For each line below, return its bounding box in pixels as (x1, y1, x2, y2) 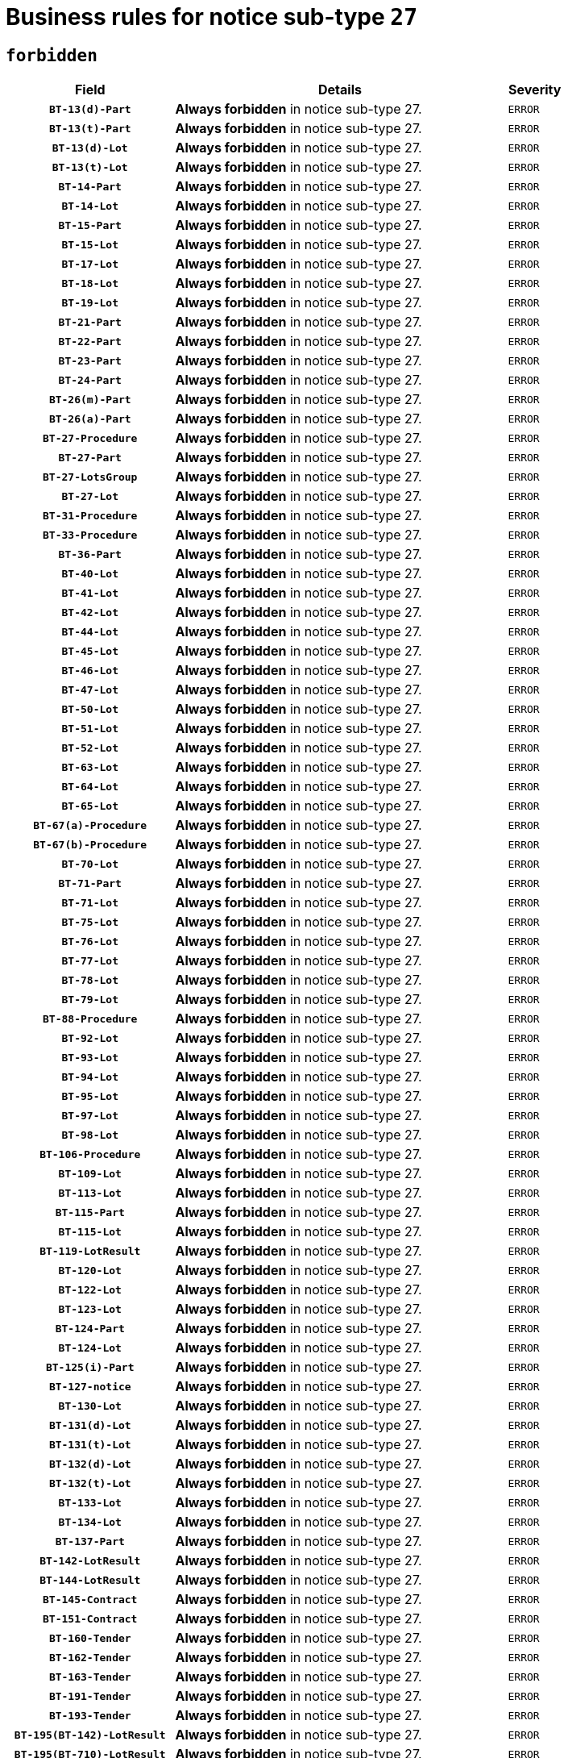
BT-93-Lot (61, 1051, 118, 1064)
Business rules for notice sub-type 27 (6, 3, 417, 31)
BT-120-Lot (58, 1264, 122, 1277)
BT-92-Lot (61, 1031, 118, 1044)
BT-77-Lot (61, 954, 118, 967)
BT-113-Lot (58, 1186, 122, 1199)
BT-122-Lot (58, 1283, 122, 1296)
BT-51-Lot (61, 722, 118, 735)
